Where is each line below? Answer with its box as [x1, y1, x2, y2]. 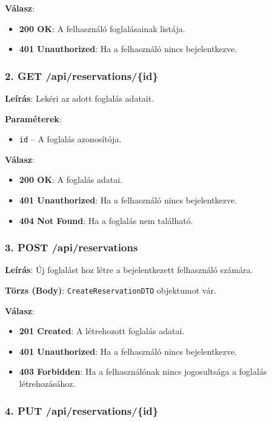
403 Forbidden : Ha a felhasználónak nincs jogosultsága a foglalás [19, 365, 267, 378]
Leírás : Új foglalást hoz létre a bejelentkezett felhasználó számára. [5, 263, 253, 276]
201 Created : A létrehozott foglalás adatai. [19, 325, 185, 337]
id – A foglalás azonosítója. [19, 133, 122, 145]
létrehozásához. [19, 377, 76, 390]
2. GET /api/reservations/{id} [5, 68, 158, 83]
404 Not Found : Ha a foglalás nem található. [19, 214, 193, 226]
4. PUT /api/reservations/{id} [5, 403, 159, 418]
